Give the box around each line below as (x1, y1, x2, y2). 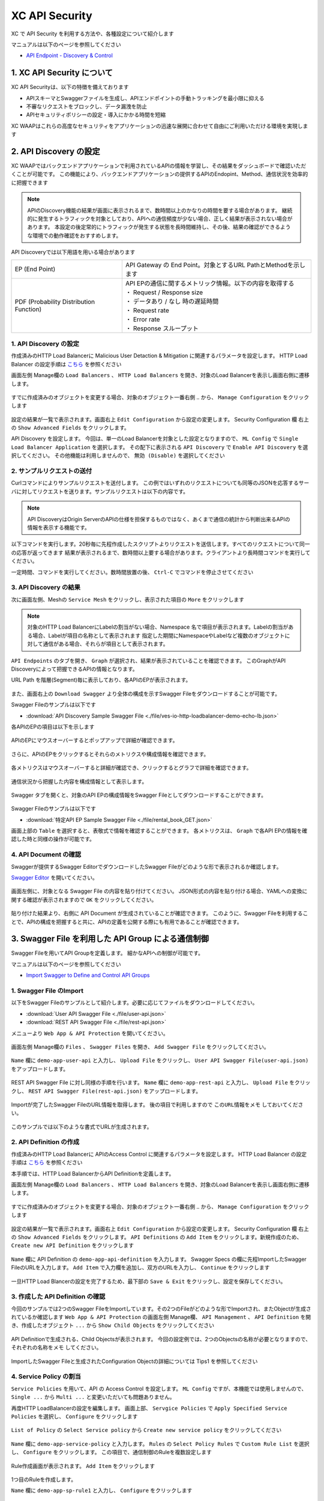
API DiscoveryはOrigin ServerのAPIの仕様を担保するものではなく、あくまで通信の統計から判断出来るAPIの (27, 515, 290, 522)
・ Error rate (125, 315, 160, 324)
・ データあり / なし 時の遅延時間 (125, 297, 219, 306)
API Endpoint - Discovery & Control (26, 52, 113, 59)
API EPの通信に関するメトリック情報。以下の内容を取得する (125, 279, 295, 288)
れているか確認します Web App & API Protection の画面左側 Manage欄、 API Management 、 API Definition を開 (11, 1314, 311, 1321)
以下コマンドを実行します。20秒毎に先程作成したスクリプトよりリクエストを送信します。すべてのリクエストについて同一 (11, 540, 310, 548)
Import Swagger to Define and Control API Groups (26, 971, 150, 979)
